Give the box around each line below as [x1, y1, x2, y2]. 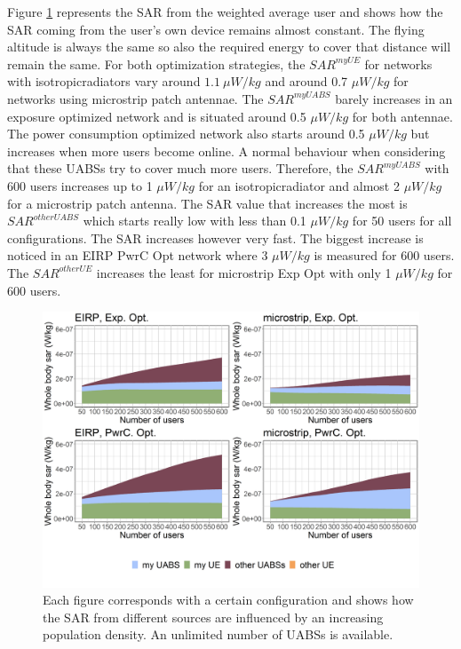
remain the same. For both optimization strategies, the [7, 54, 306, 73]
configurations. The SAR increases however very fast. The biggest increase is [7, 228, 424, 247]
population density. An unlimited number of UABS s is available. [43, 625, 393, 644]
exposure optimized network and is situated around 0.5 [7, 107, 306, 125]
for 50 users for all [352, 211, 452, 230]
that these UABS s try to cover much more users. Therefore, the [7, 159, 354, 178]
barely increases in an [335, 89, 453, 107]
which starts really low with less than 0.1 [83, 211, 306, 230]
